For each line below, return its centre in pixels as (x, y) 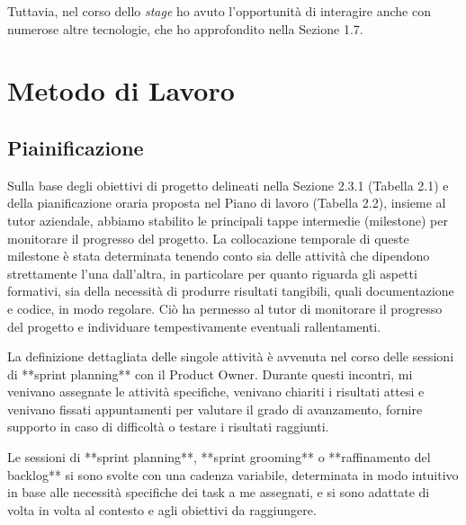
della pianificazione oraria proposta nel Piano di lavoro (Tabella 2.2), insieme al (227, 203)
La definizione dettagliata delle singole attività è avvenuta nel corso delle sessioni (231, 356)
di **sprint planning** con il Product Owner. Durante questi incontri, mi (210, 374)
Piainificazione (76, 147)
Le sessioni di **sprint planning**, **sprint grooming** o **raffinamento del (219, 457)
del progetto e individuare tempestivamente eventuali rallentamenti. (194, 326)
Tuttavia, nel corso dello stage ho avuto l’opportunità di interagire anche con (219, 11)
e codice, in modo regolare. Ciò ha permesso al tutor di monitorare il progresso (225, 308)
